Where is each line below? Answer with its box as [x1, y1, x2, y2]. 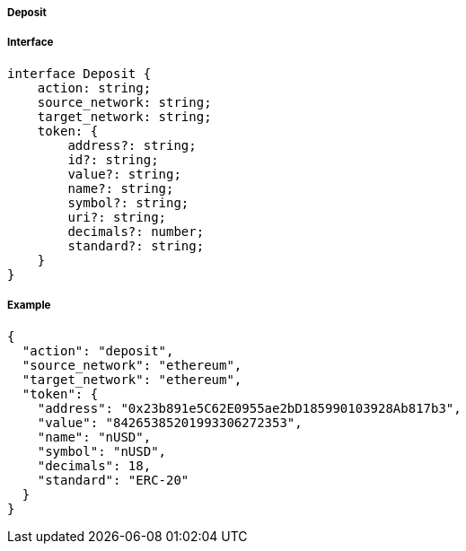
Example [7, 299, 51, 312]
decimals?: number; [67, 223, 205, 239]
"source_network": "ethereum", [22, 357, 242, 372]
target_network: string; [37, 109, 212, 124]
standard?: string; [67, 238, 205, 253]
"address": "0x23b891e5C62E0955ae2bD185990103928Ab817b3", [37, 400, 462, 415]
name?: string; [67, 180, 174, 196]
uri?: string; [67, 209, 167, 224]
